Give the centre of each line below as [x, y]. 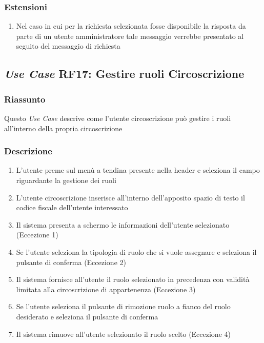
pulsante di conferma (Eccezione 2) [71, 262]
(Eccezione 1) [37, 235]
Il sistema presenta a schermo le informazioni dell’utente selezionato [123, 224]
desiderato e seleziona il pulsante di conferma [87, 316]
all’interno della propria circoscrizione [63, 128]
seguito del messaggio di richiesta [68, 46]
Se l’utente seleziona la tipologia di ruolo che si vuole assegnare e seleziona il [136, 251]
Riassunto [25, 99]
